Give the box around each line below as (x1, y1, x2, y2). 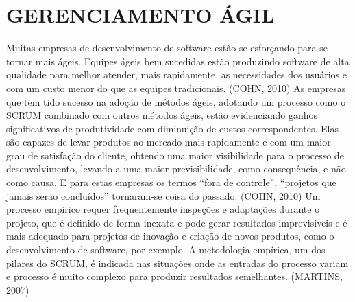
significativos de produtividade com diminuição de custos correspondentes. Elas (6, 121, 339, 135)
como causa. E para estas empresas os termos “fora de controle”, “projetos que (6, 175, 336, 189)
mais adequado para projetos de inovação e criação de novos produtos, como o (6, 229, 334, 243)
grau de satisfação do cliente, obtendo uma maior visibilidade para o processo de (6, 148, 344, 162)
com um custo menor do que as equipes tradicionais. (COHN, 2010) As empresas (6, 80, 346, 95)
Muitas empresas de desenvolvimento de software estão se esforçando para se (6, 40, 328, 55)
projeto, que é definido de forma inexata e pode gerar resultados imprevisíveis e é (6, 215, 347, 229)
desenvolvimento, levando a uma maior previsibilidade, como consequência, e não (6, 161, 346, 176)
